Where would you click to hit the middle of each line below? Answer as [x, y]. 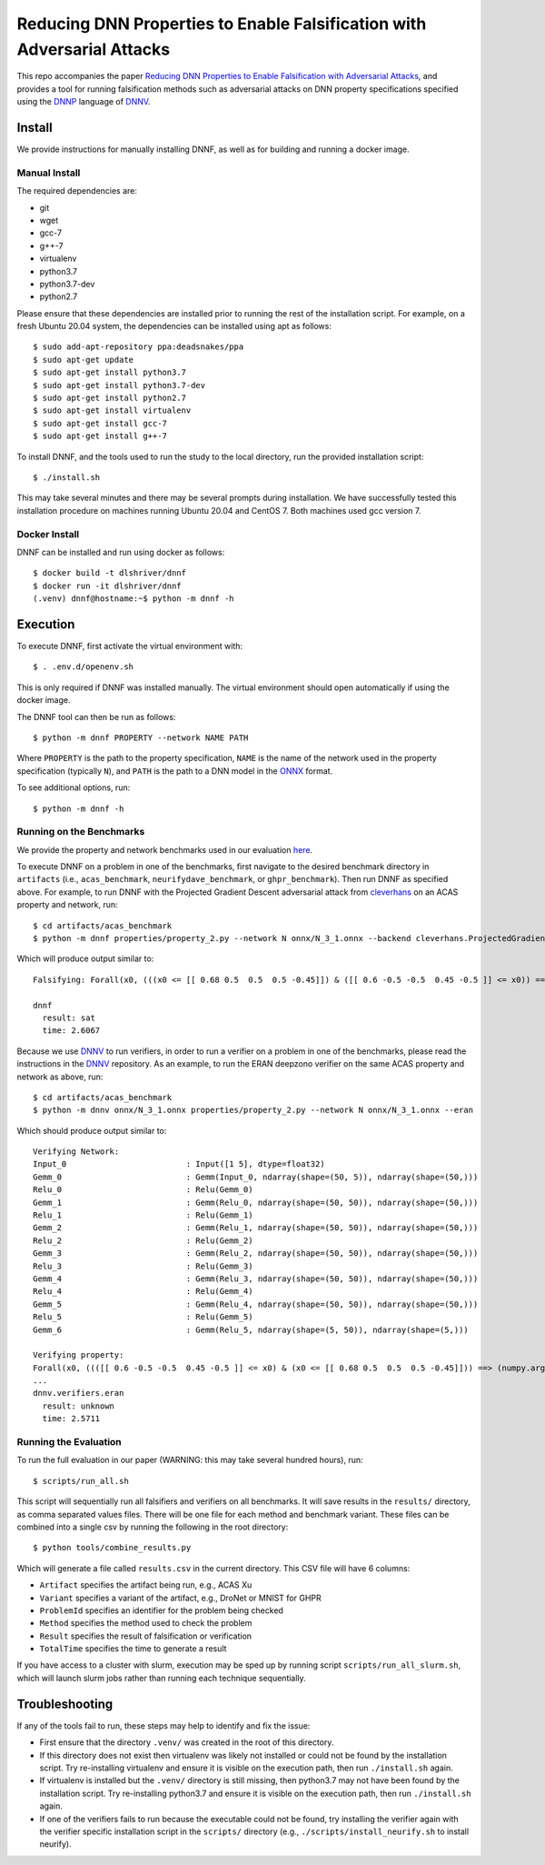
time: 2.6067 [71, 1031]
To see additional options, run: [74, 787]
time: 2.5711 [71, 1419]
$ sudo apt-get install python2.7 [109, 398]
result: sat [69, 1018]
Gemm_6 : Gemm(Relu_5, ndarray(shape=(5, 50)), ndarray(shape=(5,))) [251, 1329]
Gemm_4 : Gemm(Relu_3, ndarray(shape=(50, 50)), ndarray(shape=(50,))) [256, 1278]
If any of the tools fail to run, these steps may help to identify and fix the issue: [163, 1725]
